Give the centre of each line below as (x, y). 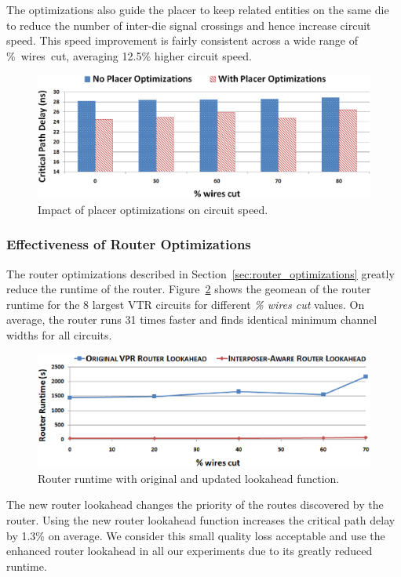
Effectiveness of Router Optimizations (129, 244)
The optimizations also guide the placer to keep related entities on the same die (198, 9)
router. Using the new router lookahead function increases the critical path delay (201, 519)
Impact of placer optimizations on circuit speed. (153, 209)
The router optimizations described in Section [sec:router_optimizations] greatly (200, 273)
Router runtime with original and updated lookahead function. (189, 478)
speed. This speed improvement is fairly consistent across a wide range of (182, 40)
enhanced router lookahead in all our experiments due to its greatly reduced (190, 551)
